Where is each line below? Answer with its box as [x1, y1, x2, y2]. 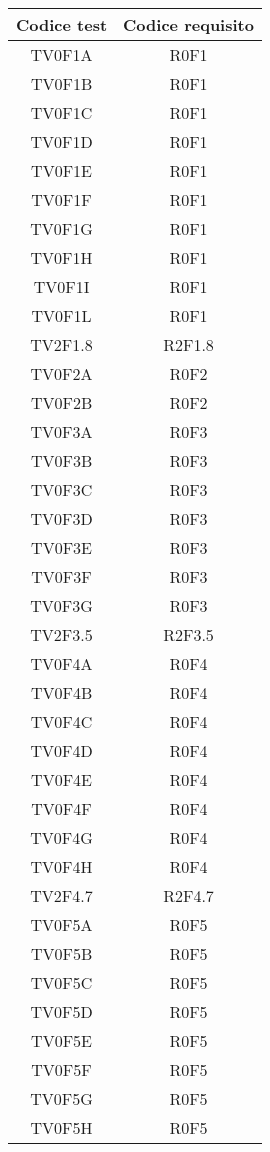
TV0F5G [30, 1087, 93, 1110]
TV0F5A [30, 913, 93, 936]
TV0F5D [30, 1000, 93, 1023]
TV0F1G [30, 217, 93, 240]
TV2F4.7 [30, 884, 93, 907]
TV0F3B [30, 449, 93, 472]
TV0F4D [30, 739, 93, 762]
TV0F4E [31, 768, 92, 791]
